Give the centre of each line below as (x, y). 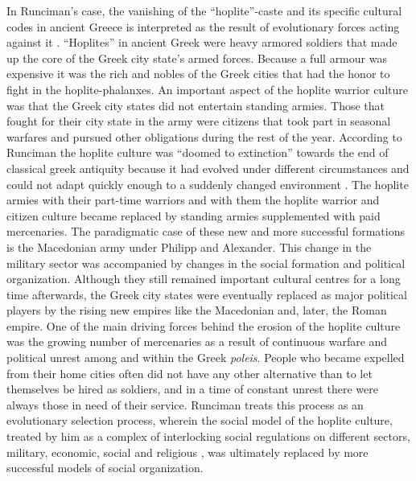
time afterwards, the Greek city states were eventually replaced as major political (207, 294)
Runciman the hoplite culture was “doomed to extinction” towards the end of (198, 152)
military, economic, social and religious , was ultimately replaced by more (187, 452)
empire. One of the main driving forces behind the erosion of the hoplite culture (204, 325)
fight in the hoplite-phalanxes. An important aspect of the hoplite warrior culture (207, 89)
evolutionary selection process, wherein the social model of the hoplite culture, (200, 420)
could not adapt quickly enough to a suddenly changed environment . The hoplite (208, 184)
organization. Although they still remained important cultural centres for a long (204, 279)
